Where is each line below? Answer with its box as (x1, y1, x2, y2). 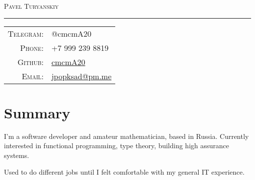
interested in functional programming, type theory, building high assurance (4, 140, 229, 151)
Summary (4, 102, 71, 122)
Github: (17, 56, 44, 67)
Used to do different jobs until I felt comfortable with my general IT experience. (4, 166, 245, 177)
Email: (22, 70, 44, 82)
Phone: (20, 42, 44, 53)
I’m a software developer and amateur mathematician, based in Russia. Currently (4, 131, 249, 141)
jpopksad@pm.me (51, 70, 112, 82)
